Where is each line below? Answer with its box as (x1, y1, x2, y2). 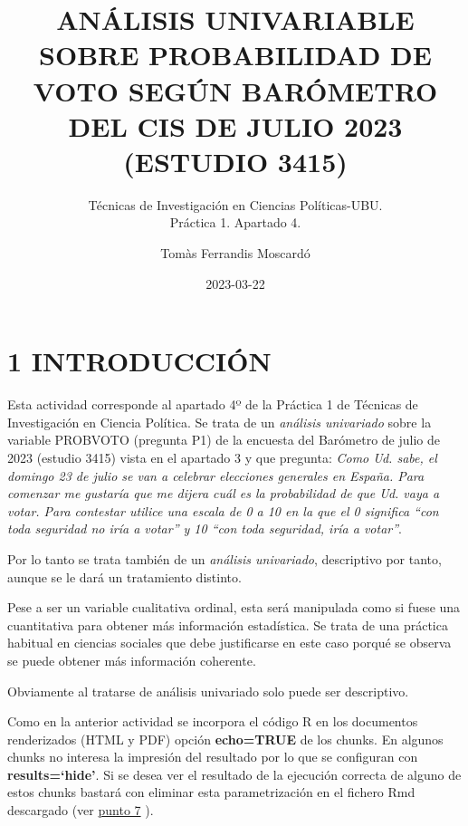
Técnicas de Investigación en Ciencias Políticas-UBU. (88, 195, 383, 214)
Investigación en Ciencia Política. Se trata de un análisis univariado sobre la (7, 412, 432, 431)
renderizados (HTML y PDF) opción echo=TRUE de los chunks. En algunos (7, 729, 444, 748)
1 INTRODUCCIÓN (7, 342, 272, 379)
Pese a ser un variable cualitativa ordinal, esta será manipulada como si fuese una (7, 598, 461, 617)
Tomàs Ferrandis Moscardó (160, 244, 310, 263)
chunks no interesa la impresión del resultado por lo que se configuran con (7, 747, 418, 766)
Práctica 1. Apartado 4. (169, 213, 301, 232)
